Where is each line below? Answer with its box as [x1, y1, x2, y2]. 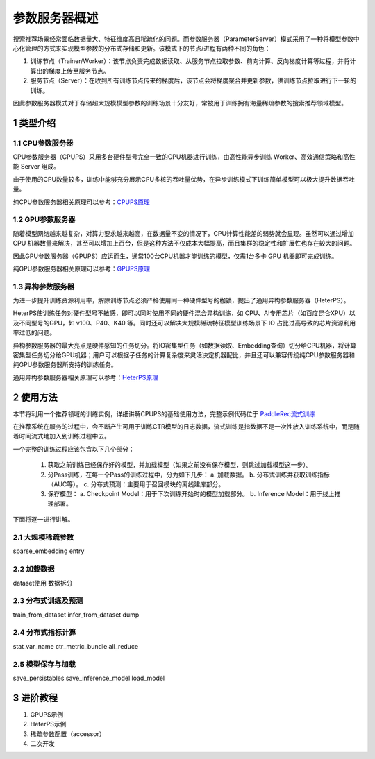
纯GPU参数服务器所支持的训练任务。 [12, 361, 117, 369]
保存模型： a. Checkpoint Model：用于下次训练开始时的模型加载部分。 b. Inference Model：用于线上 [47, 490, 335, 498]
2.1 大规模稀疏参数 [12, 532, 74, 542]
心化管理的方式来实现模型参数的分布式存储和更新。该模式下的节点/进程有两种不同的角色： [12, 44, 271, 52]
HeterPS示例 [30, 720, 67, 728]
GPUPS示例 [30, 710, 64, 718]
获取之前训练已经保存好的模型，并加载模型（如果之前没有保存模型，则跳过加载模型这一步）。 [47, 461, 312, 469]
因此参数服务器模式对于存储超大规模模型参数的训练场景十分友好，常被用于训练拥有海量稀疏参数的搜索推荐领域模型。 [12, 99, 347, 107]
